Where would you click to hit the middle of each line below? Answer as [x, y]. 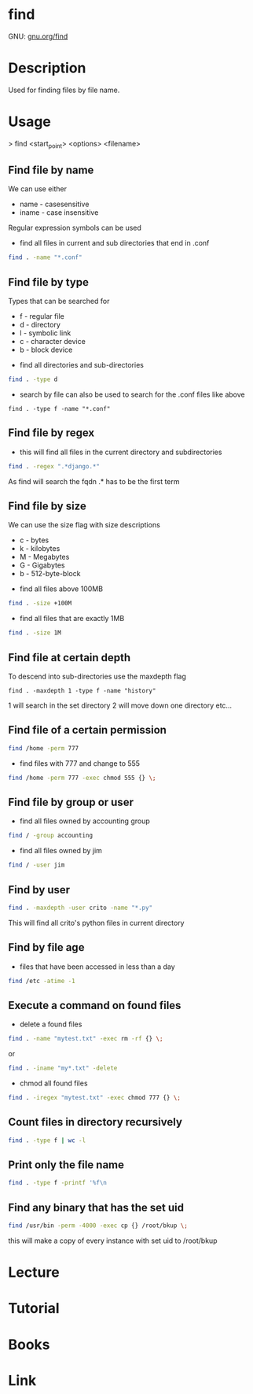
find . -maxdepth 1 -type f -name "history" [82, 691]
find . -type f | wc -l [47, 1140]
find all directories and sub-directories [81, 365]
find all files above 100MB [61, 589]
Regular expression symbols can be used [75, 228]
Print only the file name [66, 1165]
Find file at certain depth [70, 658]
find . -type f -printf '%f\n [58, 1183]
